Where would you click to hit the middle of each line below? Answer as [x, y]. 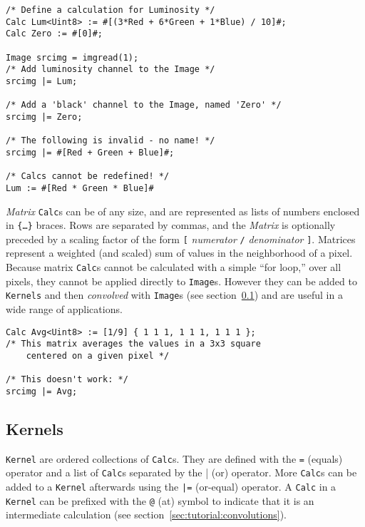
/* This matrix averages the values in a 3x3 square [133, 344]
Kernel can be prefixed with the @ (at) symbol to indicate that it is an [160, 500]
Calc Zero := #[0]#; [55, 34]
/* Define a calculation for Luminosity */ [110, 10]
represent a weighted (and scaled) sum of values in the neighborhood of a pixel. [179, 253]
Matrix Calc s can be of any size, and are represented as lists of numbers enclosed [183, 211]
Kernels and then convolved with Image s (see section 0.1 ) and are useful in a [174, 295]
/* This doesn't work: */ [67, 380]
